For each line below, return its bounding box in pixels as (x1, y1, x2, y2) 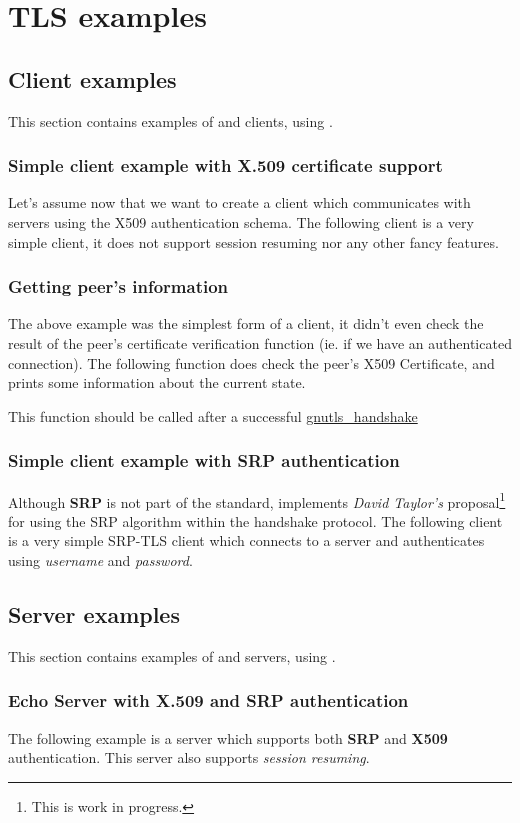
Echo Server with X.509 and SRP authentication (8, 688, 409, 713)
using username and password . (8, 550, 193, 571)
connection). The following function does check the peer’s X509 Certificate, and (8, 352, 495, 373)
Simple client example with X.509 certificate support (8, 153, 443, 178)
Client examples (8, 63, 177, 94)
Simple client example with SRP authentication (8, 448, 400, 473)
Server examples (8, 599, 180, 629)
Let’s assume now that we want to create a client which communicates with (8, 192, 471, 213)
